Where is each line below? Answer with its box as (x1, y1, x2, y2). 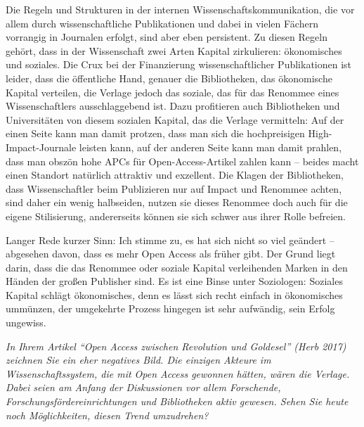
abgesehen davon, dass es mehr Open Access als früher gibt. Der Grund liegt (6, 246, 336, 261)
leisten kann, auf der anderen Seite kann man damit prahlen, (79, 139, 342, 154)
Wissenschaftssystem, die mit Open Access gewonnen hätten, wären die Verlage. (6, 366, 350, 381)
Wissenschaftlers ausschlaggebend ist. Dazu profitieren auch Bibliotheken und (6, 98, 340, 113)
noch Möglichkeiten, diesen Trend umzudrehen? (6, 407, 209, 422)
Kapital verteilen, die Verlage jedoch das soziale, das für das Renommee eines (6, 84, 339, 99)
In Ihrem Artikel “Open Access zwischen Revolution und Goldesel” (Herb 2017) (6, 338, 346, 353)
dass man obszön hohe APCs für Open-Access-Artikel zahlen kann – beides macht (6, 153, 359, 168)
